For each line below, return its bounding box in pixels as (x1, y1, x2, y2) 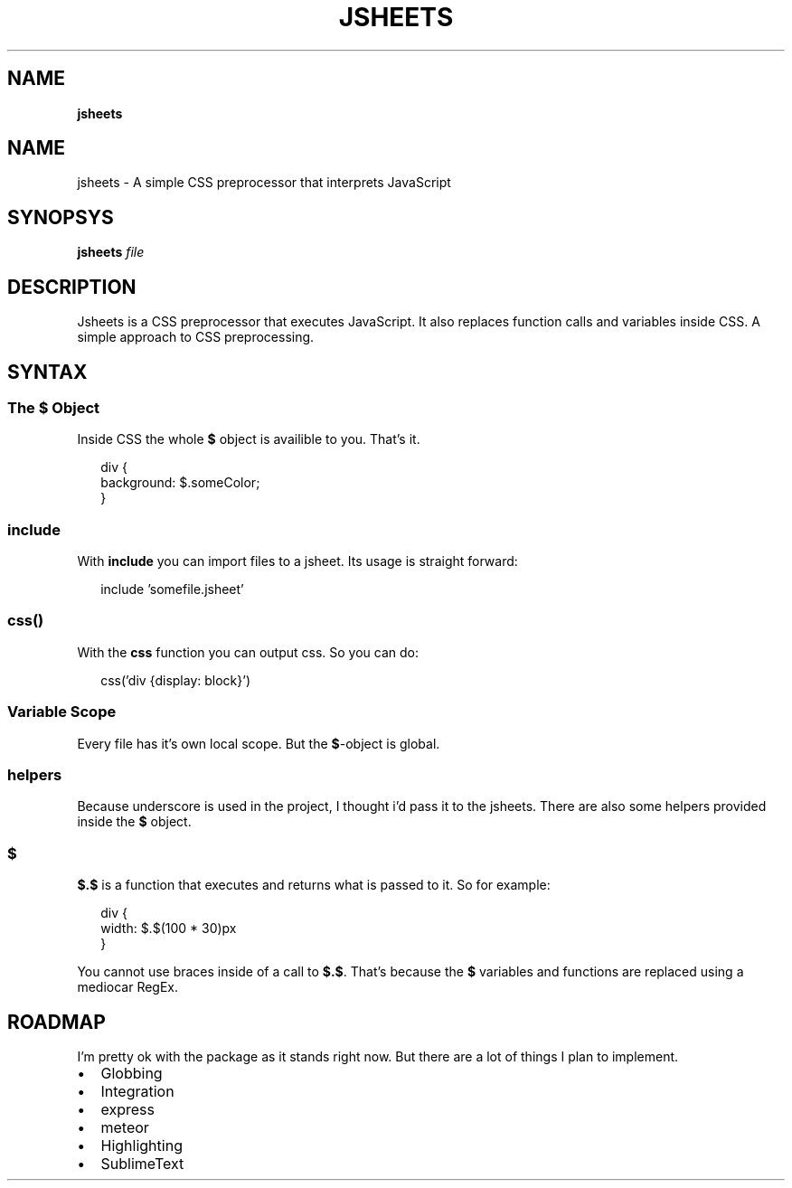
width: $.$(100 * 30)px (100, 920, 237, 937)
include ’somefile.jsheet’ (100, 581, 244, 598)
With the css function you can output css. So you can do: (77, 644, 420, 660)
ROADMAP (7, 1010, 106, 1033)
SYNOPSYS (7, 205, 114, 229)
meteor (100, 1117, 149, 1136)
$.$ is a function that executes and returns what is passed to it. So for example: (77, 877, 551, 893)
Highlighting (100, 1136, 183, 1155)
